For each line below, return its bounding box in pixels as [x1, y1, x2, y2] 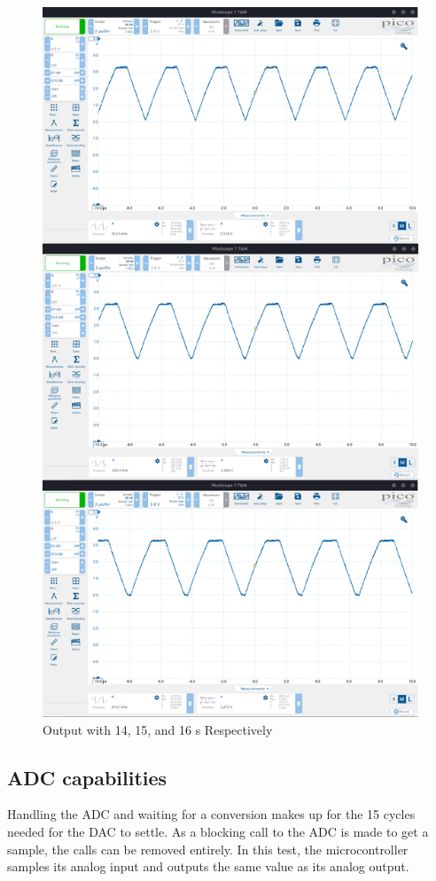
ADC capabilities [7, 763, 167, 791]
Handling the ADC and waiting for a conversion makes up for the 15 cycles [7, 805, 416, 823]
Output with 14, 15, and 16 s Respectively [43, 720, 273, 738]
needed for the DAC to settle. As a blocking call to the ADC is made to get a [7, 823, 429, 841]
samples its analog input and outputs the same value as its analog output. [7, 857, 409, 876]
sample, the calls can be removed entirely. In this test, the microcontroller [7, 839, 409, 858]
